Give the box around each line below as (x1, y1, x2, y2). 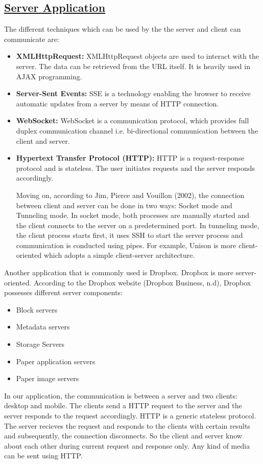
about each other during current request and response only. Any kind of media (4, 440, 250, 451)
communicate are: (4, 33, 59, 44)
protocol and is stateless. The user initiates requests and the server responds (16, 162, 255, 173)
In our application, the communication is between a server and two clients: (4, 390, 237, 401)
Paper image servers (16, 373, 79, 384)
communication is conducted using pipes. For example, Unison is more (16, 239, 236, 250)
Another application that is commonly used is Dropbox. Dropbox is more (4, 267, 233, 278)
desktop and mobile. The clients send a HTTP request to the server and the (4, 400, 242, 411)
